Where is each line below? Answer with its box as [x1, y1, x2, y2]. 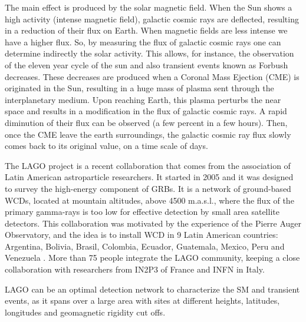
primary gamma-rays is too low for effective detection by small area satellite [5, 205, 279, 218]
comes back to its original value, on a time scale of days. [5, 140, 208, 152]
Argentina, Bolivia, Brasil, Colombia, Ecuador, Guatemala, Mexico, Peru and [5, 240, 285, 252]
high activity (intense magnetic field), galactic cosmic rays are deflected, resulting [5, 12, 299, 25]
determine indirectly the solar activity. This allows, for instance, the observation [5, 47, 294, 59]
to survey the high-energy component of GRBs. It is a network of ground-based [5, 182, 291, 194]
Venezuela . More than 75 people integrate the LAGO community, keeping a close [5, 251, 300, 264]
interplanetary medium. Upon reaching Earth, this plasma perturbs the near [5, 93, 281, 105]
